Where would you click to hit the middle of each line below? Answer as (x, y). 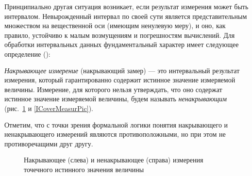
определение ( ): (27, 54)
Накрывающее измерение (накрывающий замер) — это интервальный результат (122, 70)
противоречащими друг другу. (49, 143)
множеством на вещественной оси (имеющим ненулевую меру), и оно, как (115, 25)
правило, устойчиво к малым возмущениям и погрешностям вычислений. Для (120, 35)
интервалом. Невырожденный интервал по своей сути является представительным (126, 16)
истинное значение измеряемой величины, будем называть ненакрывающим (116, 99)
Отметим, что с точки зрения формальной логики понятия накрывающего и (116, 124)
